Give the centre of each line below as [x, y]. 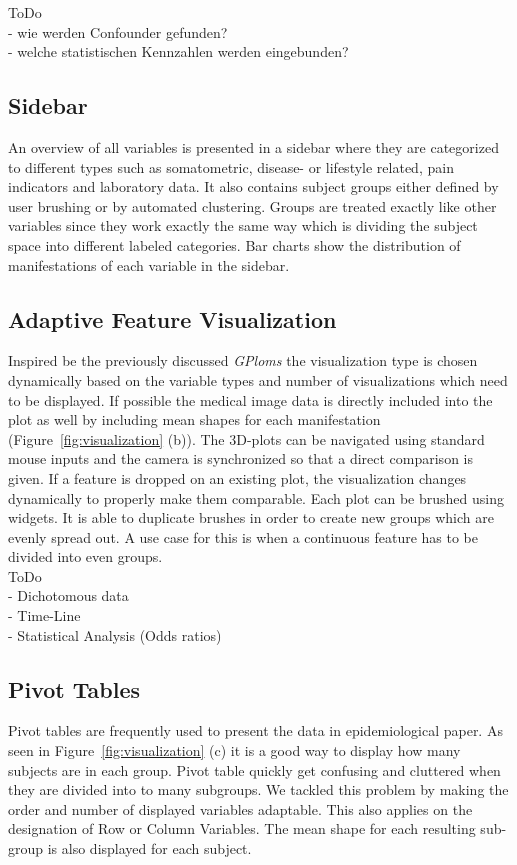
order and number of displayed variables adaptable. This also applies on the [240, 808]
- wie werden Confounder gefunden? [118, 31]
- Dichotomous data [68, 595]
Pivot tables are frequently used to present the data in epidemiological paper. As [255, 730]
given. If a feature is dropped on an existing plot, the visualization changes [237, 477]
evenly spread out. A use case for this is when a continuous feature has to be [243, 536]
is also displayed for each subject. [149, 848]
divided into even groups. [85, 556]
